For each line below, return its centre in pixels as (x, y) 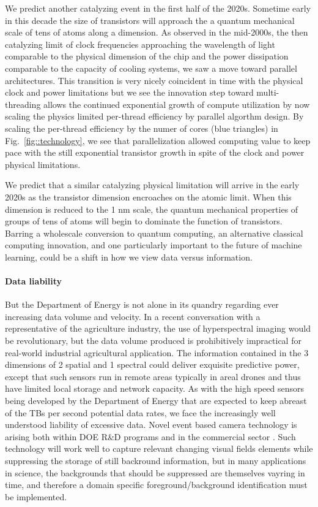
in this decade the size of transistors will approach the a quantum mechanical (150, 20)
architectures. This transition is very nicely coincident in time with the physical (154, 80)
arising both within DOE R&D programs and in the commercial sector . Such (150, 436)
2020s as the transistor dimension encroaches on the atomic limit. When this (148, 196)
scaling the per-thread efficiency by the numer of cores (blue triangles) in (142, 128)
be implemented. (36, 496)
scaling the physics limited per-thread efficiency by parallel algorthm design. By (154, 116)
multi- (268, 92)
